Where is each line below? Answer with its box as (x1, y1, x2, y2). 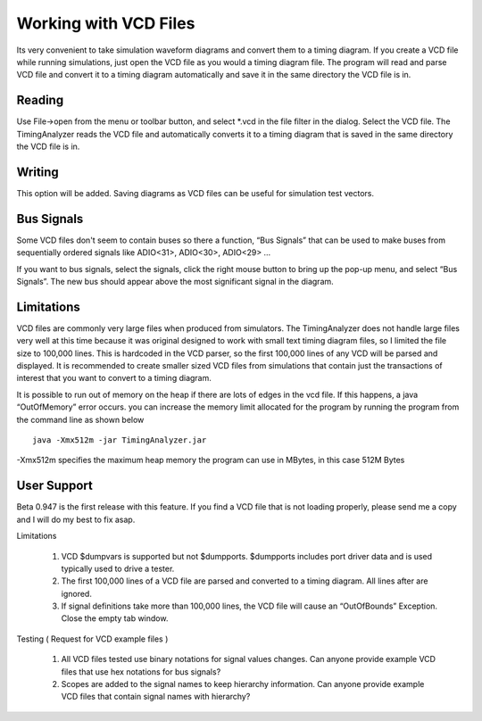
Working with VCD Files (16, 13, 195, 33)
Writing (16, 164, 60, 179)
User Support (16, 478, 93, 493)
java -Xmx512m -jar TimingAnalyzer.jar (32, 435, 207, 445)
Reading (16, 93, 64, 108)
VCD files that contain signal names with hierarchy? (61, 692, 251, 702)
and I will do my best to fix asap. (16, 514, 136, 525)
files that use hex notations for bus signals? (61, 666, 221, 677)
